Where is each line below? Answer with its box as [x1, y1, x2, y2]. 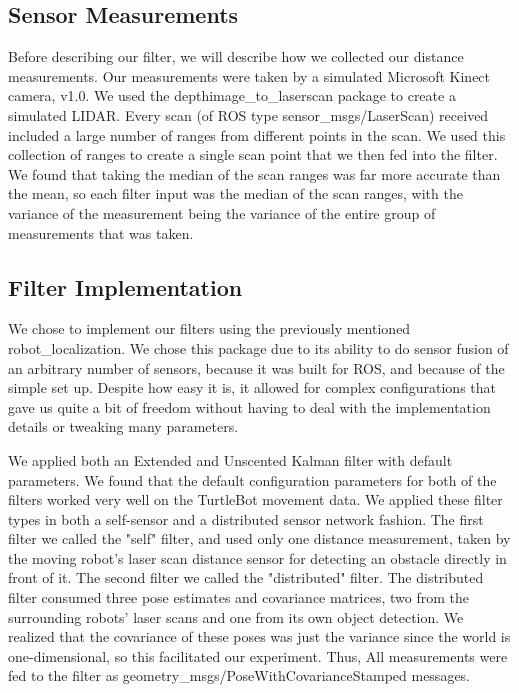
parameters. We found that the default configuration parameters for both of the [8, 469, 497, 490]
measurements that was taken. [8, 222, 194, 243]
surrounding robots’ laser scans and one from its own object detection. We [8, 606, 464, 627]
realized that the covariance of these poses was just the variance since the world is [8, 626, 511, 647]
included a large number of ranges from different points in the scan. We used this [8, 124, 506, 145]
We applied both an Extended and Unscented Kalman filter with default [8, 449, 453, 470]
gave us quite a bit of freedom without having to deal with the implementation [8, 396, 491, 417]
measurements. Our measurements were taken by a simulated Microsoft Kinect [8, 65, 491, 86]
